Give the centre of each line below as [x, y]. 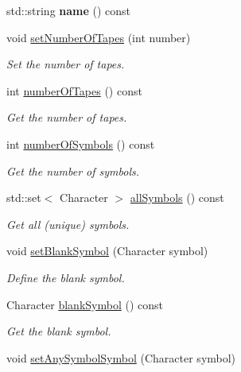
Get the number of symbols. [73, 170]
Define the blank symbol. [66, 277]
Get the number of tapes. [67, 117]
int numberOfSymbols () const [81, 143]
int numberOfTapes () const [74, 90]
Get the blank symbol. [59, 331]
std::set [24, 198]
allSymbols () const [177, 198]
